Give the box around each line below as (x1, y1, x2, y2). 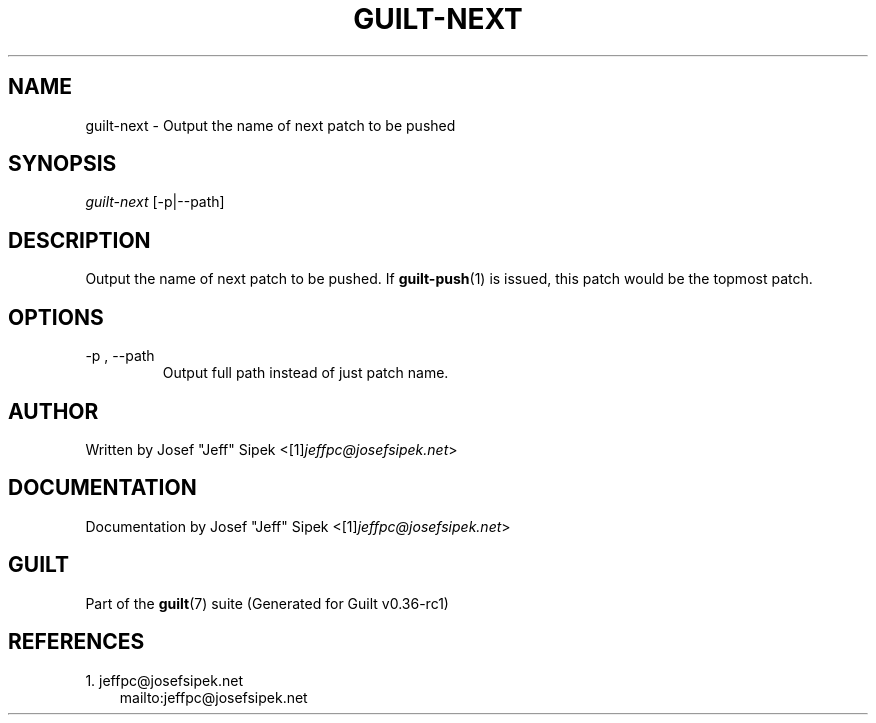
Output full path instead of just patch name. (162, 364, 449, 382)
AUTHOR (8, 398, 99, 424)
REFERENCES (8, 629, 145, 655)
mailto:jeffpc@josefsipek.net (119, 688, 308, 706)
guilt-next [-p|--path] (85, 193, 225, 211)
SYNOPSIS (8, 151, 117, 177)
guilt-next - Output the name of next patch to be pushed (85, 116, 456, 134)
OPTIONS (8, 304, 104, 330)
